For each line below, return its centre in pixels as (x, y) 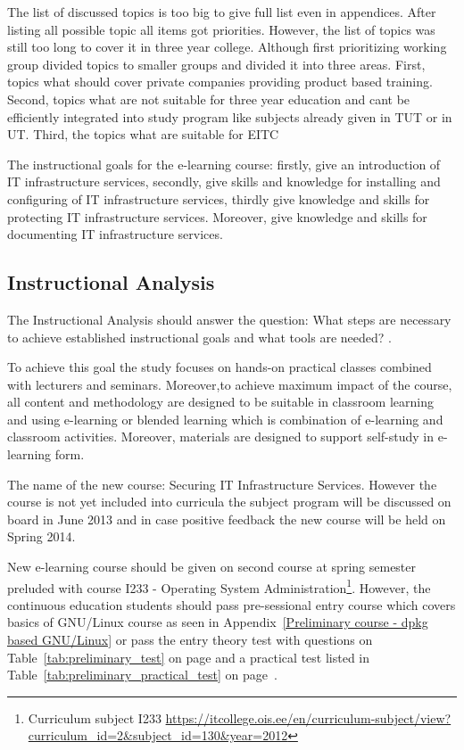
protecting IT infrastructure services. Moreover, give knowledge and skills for (217, 216)
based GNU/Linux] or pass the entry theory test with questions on (190, 640)
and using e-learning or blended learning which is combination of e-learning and (225, 419)
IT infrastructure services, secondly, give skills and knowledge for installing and (224, 181)
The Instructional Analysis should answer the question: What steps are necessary (229, 319)
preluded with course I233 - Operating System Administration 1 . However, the (219, 586)
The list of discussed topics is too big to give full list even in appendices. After (222, 12)
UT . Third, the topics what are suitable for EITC (143, 134)
